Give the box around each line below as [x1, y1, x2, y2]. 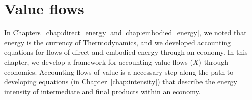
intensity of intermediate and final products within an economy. [4, 86, 201, 96]
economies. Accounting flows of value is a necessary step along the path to [4, 66, 234, 77]
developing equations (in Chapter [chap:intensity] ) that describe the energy [4, 76, 238, 87]
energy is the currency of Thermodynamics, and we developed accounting [4, 37, 231, 47]
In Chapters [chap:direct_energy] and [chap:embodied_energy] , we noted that [4, 27, 247, 38]
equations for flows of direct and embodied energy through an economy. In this [4, 47, 248, 57]
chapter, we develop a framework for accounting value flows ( [4, 56, 193, 67]
